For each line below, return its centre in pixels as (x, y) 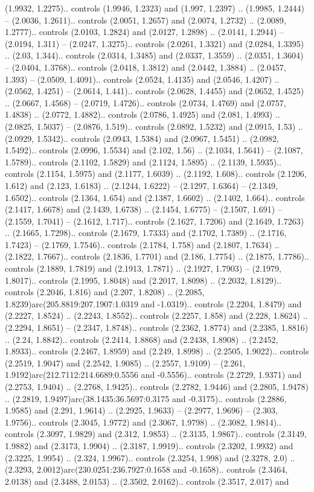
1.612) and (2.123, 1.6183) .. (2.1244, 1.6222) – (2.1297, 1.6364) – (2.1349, (141, 185)
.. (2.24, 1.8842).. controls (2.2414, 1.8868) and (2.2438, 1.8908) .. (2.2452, (142, 339)
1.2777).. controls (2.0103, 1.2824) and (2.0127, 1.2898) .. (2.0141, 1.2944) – (144, 32)
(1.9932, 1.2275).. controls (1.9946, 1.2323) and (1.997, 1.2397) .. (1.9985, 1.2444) (155, 8)
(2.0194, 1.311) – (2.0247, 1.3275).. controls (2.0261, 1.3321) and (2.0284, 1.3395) (155, 43)
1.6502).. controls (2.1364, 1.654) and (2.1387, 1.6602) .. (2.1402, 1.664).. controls (155, 197)
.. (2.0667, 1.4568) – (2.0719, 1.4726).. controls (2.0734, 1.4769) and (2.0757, (146, 102)
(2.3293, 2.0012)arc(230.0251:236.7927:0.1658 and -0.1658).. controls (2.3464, (146, 469)
